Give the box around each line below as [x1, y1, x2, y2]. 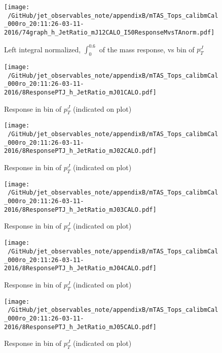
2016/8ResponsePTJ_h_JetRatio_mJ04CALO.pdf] [4, 265, 157, 272]
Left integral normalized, [4, 44, 81, 54]
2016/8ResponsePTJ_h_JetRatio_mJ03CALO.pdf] [4, 206, 157, 213]
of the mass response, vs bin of [99, 44, 195, 54]
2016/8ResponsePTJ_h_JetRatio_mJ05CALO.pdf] [4, 323, 157, 331]
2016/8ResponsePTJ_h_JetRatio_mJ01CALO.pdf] [4, 88, 157, 96]
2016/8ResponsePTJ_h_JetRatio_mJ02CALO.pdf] [4, 147, 157, 155]
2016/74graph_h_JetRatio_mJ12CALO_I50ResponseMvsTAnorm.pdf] [4, 28, 215, 36]
